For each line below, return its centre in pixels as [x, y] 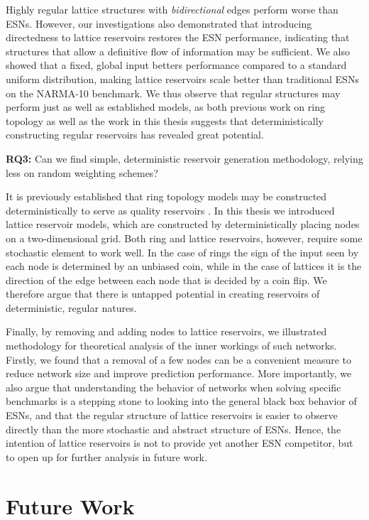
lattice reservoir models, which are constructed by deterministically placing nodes [183, 224]
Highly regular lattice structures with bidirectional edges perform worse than [172, 9]
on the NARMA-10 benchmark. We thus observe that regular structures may [173, 93]
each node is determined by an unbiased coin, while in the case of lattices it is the [184, 266]
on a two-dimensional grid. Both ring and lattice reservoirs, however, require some [184, 238]
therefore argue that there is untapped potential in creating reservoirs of [163, 294]
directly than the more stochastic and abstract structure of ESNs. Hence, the [174, 429]
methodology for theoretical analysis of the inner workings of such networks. [171, 346]
